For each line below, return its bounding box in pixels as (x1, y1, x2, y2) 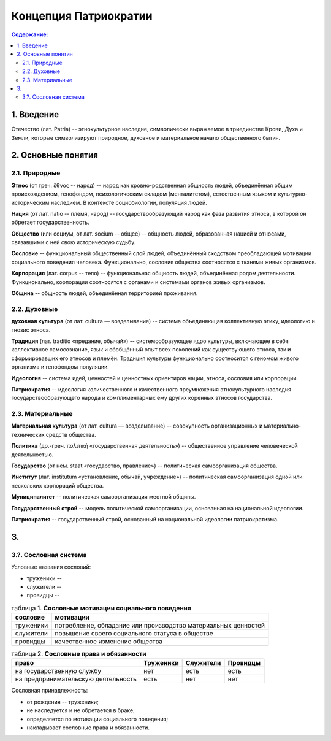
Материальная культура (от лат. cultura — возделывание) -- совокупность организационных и (11, 422, 263, 429)
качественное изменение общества (55, 637, 162, 646)
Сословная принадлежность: (11, 687, 88, 694)
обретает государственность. (11, 218, 89, 226)
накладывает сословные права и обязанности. (26, 724, 150, 731)
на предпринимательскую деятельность (15, 675, 137, 683)
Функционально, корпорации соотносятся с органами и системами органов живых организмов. (11, 278, 265, 285)
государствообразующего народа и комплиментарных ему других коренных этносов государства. (11, 394, 273, 402)
